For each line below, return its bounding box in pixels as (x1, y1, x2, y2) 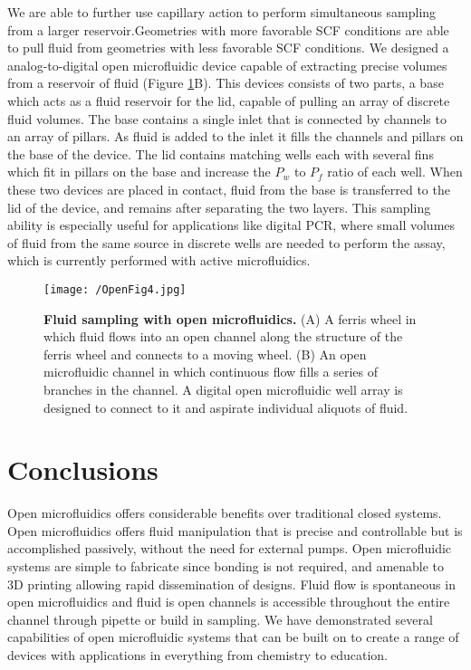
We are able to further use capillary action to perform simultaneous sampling (7, 3, 437, 21)
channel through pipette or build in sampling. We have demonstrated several (7, 609, 433, 628)
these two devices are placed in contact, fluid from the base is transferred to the (7, 179, 450, 198)
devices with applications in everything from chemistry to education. (7, 646, 388, 664)
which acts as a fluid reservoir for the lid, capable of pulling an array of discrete (7, 91, 450, 110)
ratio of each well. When (327, 162, 463, 181)
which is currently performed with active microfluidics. (7, 251, 311, 270)
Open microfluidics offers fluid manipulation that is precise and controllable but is (7, 521, 463, 540)
